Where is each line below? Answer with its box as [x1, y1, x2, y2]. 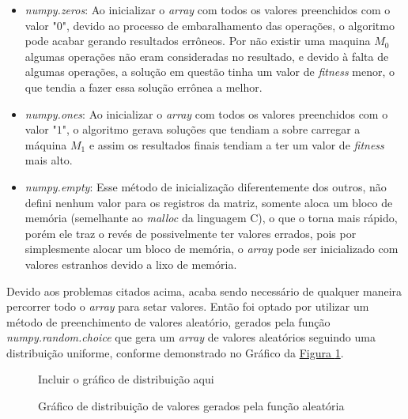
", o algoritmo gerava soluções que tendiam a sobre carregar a [62, 121, 361, 138]
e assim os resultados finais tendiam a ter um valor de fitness [89, 136, 384, 153]
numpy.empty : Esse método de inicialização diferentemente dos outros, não [25, 178, 387, 194]
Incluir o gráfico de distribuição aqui [38, 371, 214, 387]
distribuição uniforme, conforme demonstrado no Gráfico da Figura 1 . [6, 344, 344, 360]
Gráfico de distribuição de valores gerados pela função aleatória [38, 398, 345, 414]
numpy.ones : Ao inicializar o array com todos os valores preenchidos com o [25, 105, 388, 122]
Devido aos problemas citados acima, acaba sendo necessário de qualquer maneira [6, 282, 402, 299]
